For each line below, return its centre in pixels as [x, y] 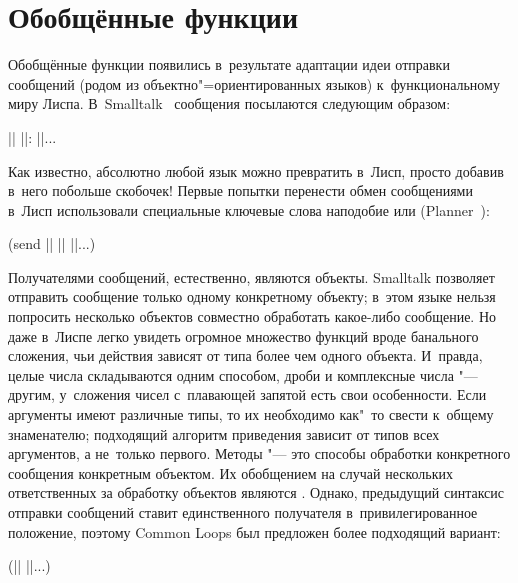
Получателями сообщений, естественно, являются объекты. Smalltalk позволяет [251, 276]
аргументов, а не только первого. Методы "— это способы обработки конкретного [259, 453]
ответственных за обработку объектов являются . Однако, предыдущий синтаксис [256, 492]
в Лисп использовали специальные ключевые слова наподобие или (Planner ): [249, 209]
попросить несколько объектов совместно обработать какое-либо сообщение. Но [252, 316]
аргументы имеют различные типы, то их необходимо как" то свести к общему [251, 414]
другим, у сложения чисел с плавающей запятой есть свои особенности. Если [247, 394]
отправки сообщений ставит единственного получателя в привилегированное [243, 512]
